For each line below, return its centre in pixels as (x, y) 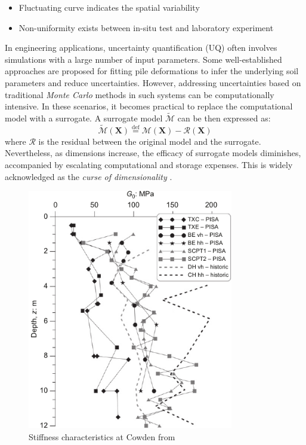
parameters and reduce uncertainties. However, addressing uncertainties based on (153, 82)
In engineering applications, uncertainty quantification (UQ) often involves (141, 48)
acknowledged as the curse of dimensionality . (89, 176)
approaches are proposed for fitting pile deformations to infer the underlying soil (152, 71)
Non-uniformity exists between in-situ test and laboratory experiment (146, 27)
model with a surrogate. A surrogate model (84, 118)
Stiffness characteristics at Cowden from (102, 436)
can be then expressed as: (224, 118)
